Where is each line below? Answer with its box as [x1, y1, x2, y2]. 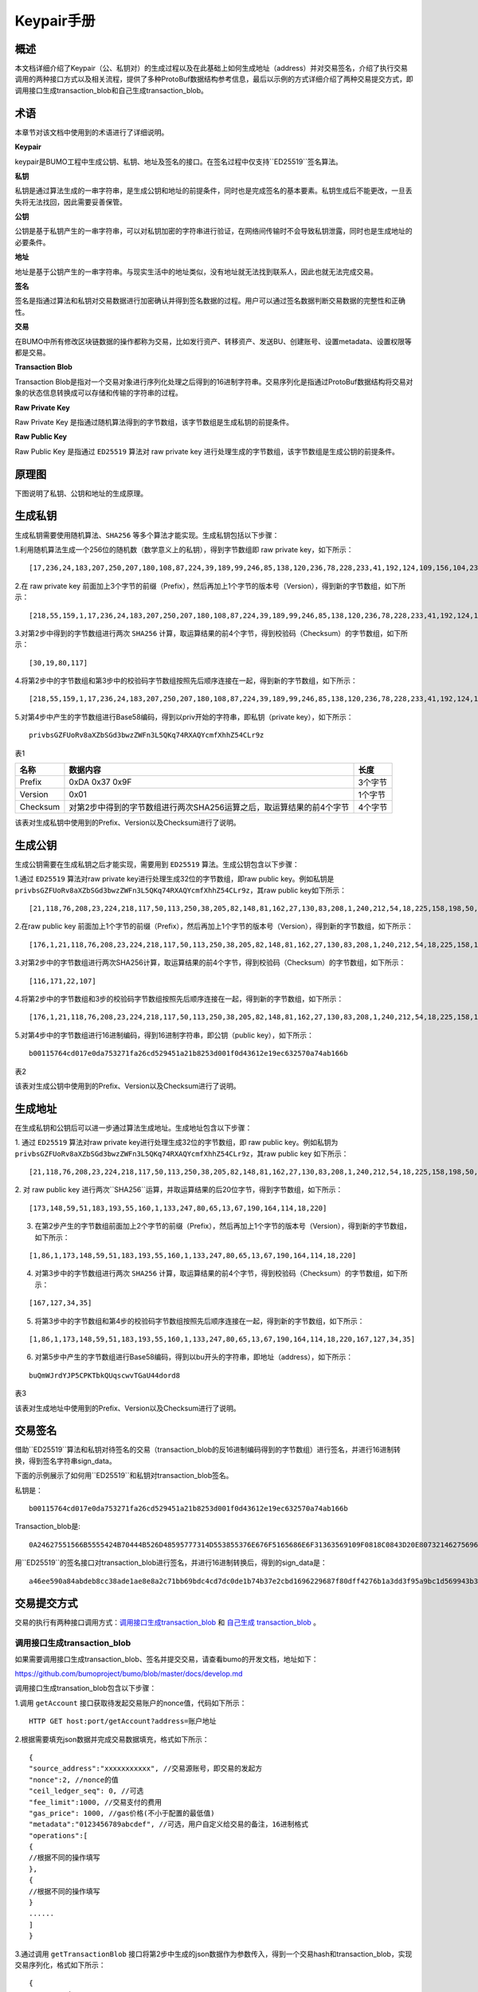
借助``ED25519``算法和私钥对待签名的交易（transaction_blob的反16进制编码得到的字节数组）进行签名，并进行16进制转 [14, 1445, 402, 1454]
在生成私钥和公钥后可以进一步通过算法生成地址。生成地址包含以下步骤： [14, 1123, 253, 1132]
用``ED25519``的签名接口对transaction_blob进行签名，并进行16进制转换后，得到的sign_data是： [14, 1558, 328, 1567]
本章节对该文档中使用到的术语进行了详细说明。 [14, 127, 169, 137]
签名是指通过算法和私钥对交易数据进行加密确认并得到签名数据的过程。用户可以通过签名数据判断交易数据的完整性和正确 [14, 296, 406, 306]
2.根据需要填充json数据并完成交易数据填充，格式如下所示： [14, 1734, 210, 1744]
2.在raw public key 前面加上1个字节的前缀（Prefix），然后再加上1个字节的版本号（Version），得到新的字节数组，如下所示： [14, 921, 413, 931]
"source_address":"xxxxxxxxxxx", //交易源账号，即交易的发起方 [29, 1764, 263, 1773]
